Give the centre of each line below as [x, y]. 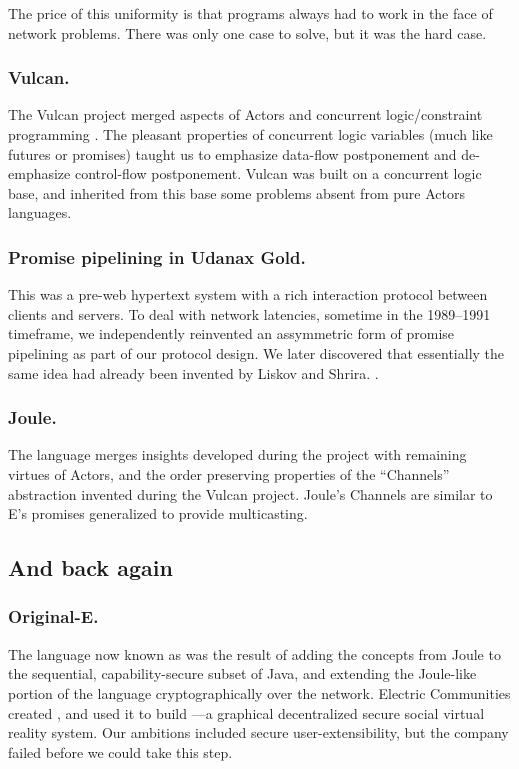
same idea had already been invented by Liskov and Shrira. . [193, 372]
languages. [40, 212]
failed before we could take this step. [120, 751]
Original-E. [53, 616]
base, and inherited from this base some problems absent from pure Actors [236, 192]
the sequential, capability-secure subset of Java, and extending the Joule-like [242, 673]
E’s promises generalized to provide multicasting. [158, 513]
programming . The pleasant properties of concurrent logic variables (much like [250, 134]
